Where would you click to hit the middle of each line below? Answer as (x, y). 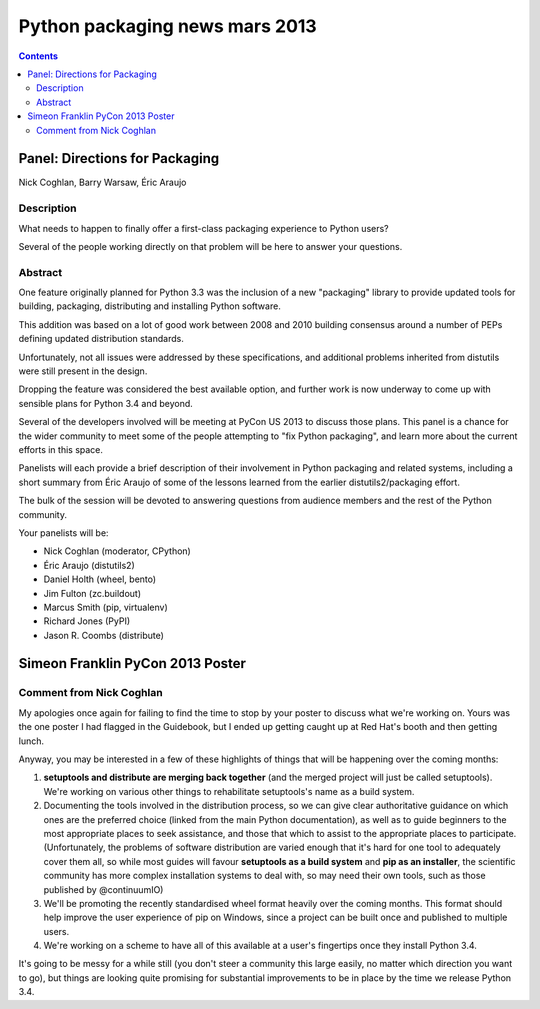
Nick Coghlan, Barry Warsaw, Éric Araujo (102, 182)
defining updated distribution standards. (101, 339)
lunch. (31, 741)
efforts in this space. (61, 449)
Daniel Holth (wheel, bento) (100, 579)
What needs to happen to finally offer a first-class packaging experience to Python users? (203, 228)
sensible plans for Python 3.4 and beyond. (106, 403)
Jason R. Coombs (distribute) (104, 635)
